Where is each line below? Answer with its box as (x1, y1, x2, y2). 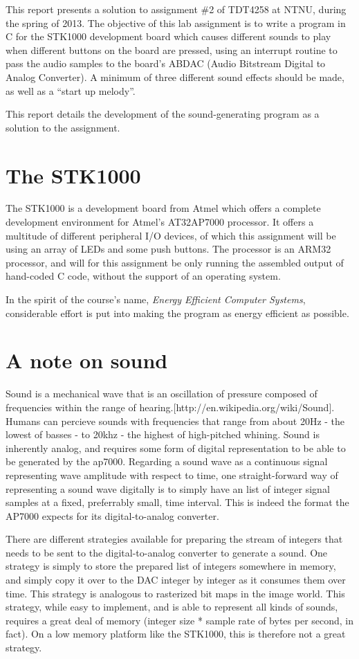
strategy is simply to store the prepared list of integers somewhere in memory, (6, 559, 336, 573)
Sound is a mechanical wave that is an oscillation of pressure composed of (6, 386, 317, 401)
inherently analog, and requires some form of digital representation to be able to (6, 440, 346, 455)
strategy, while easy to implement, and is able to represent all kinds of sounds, (6, 599, 338, 614)
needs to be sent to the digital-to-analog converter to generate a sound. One (6, 545, 328, 559)
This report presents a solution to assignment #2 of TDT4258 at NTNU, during (6, 2, 347, 16)
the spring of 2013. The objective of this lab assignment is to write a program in (6, 15, 346, 30)
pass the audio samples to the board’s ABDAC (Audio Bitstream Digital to (6, 56, 326, 71)
